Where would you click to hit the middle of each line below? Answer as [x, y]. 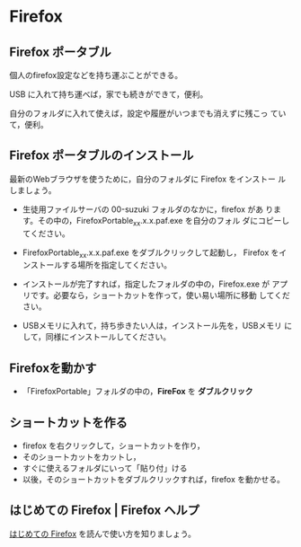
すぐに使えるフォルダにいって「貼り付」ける [105, 468]
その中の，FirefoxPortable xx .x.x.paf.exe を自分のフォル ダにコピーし [164, 221]
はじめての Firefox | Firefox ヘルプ [104, 511]
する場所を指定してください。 [117, 265]
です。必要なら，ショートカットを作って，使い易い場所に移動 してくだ [160, 296]
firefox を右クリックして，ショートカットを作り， [113, 446]
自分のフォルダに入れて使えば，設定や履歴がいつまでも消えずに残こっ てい [148, 113]
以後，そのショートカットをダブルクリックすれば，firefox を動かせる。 [153, 480]
